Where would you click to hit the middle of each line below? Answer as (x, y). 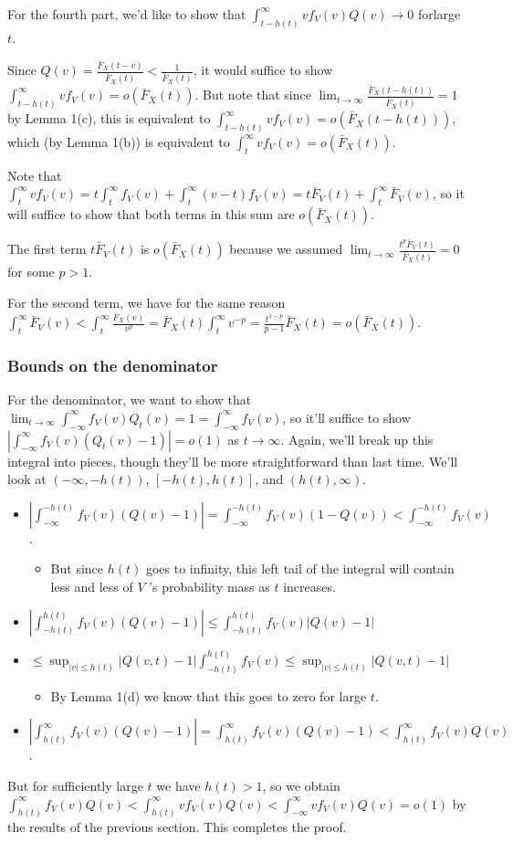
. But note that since (253, 95)
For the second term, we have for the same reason (147, 302)
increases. (309, 586)
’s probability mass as (209, 586)
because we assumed (286, 249)
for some (31, 272)
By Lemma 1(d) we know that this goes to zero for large (209, 695)
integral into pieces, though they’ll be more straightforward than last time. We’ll (233, 461)
